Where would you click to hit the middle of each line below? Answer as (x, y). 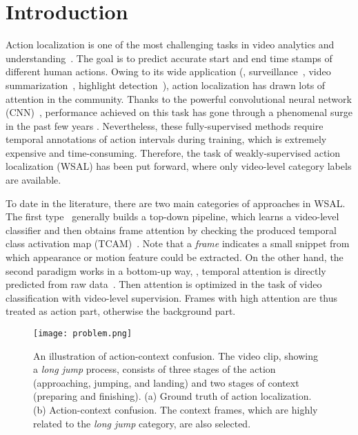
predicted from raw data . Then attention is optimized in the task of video (164, 284)
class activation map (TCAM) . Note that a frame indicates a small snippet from (178, 243)
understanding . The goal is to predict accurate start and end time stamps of (169, 58)
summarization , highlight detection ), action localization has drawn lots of (166, 85)
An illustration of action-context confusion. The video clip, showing (176, 355)
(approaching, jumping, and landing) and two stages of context (166, 382)
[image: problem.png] (83, 333)
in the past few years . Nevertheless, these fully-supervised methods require (165, 125)
